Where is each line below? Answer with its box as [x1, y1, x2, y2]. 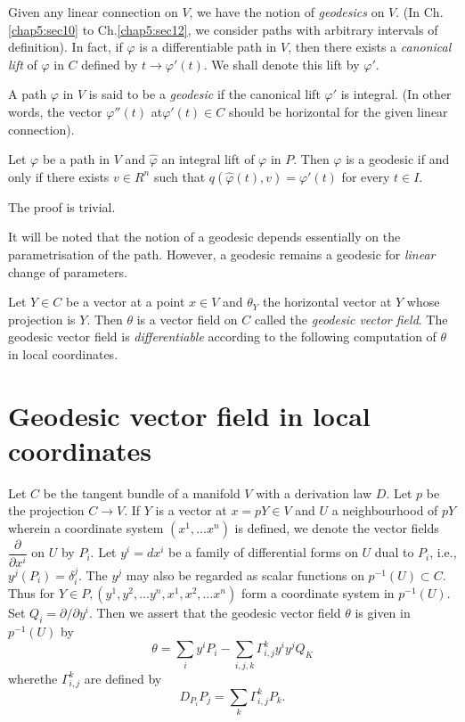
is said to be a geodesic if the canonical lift [88, 85, 321, 103]
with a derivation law [256, 483, 372, 502]
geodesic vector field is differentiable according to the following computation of [8, 327, 436, 346]
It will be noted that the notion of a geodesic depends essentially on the [8, 227, 401, 246]
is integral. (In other [340, 85, 452, 103]
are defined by [84, 669, 162, 687]
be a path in [42, 150, 110, 168]
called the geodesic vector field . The [254, 309, 448, 328]
